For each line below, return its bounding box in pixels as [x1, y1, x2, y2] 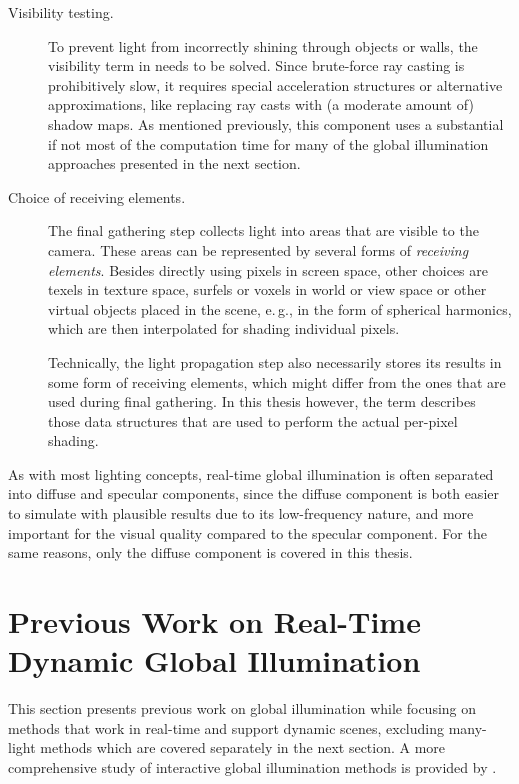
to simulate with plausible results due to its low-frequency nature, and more [8, 503, 474, 524]
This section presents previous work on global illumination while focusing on [8, 698, 477, 719]
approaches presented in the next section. [48, 153, 301, 174]
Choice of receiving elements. [8, 186, 186, 207]
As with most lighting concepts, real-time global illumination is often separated [8, 463, 494, 484]
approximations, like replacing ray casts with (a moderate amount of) [48, 94, 474, 115]
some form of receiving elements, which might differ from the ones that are [48, 371, 506, 392]
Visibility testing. [8, 2, 114, 22]
